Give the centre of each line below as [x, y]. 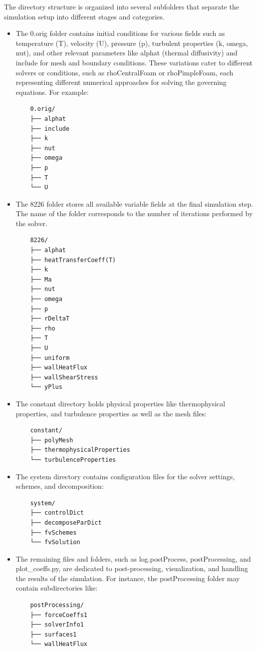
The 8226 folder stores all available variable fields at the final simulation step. [134, 203]
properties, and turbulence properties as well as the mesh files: [111, 413]
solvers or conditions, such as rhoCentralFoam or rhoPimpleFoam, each [125, 72]
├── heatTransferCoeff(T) [73, 260]
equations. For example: [52, 92]
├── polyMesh [52, 440]
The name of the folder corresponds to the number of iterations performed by [134, 213]
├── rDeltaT [50, 319]
